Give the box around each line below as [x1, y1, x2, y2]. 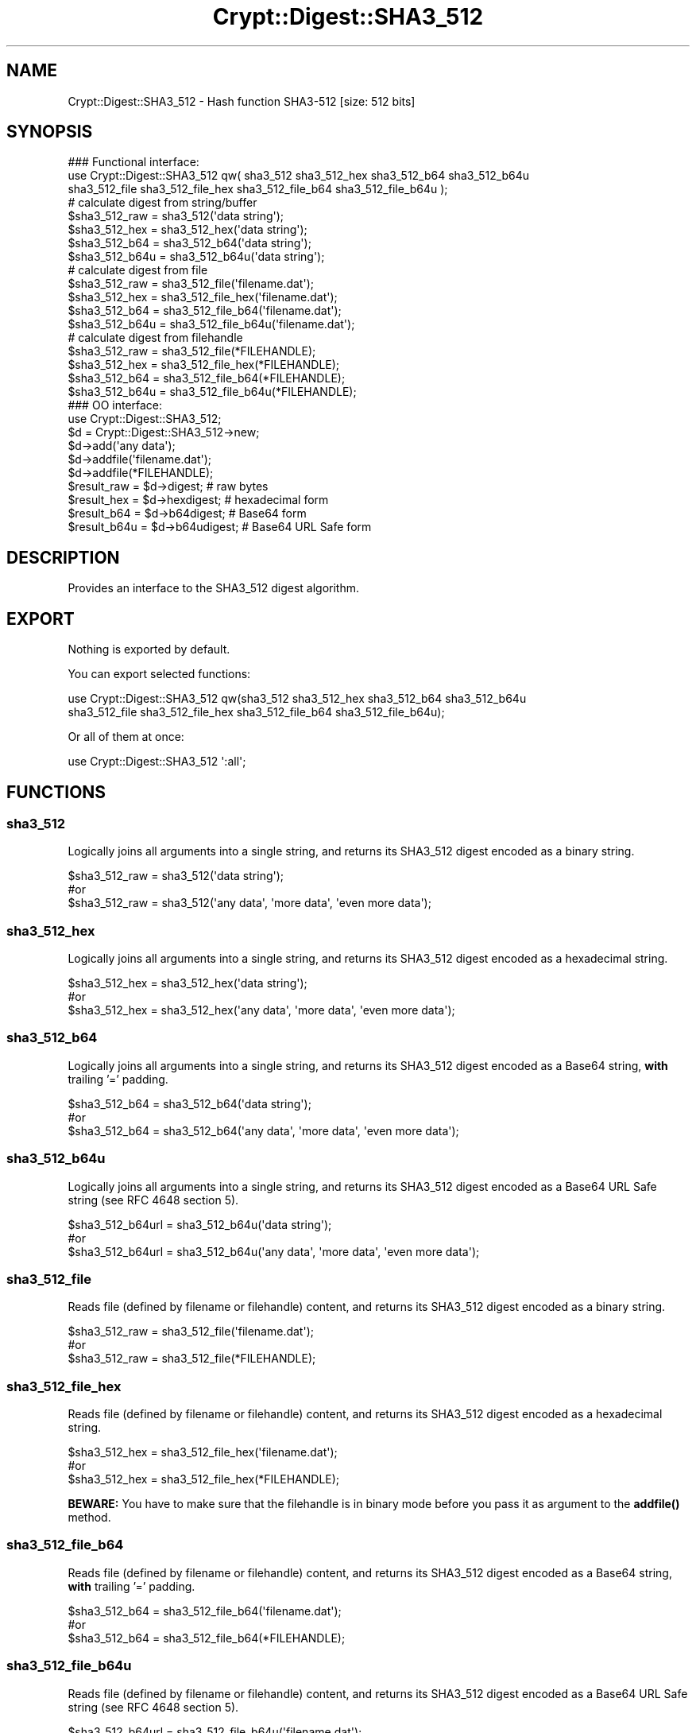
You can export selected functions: [68, 667, 251, 681]
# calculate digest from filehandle [68, 331, 243, 345]
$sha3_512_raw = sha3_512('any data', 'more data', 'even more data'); [68, 896, 431, 910]
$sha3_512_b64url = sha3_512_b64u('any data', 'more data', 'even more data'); [68, 1244, 480, 1258]
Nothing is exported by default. [68, 642, 230, 657]
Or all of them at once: [68, 730, 184, 744]
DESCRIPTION [6, 547, 120, 568]
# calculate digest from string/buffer [68, 196, 257, 210]
